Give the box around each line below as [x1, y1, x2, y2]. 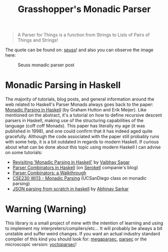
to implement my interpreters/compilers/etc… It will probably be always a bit [5, 225, 163, 231]
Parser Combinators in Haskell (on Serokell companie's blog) [12, 165, 138, 171]
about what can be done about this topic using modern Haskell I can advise [5, 144, 161, 150]
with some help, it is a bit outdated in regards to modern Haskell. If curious [5, 139, 159, 145]
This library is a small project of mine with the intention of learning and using [5, 220, 163, 226]
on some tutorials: [5, 150, 43, 156]
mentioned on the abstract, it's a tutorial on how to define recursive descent [5, 112, 162, 118]
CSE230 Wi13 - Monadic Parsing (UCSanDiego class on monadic [12, 175, 147, 181]
